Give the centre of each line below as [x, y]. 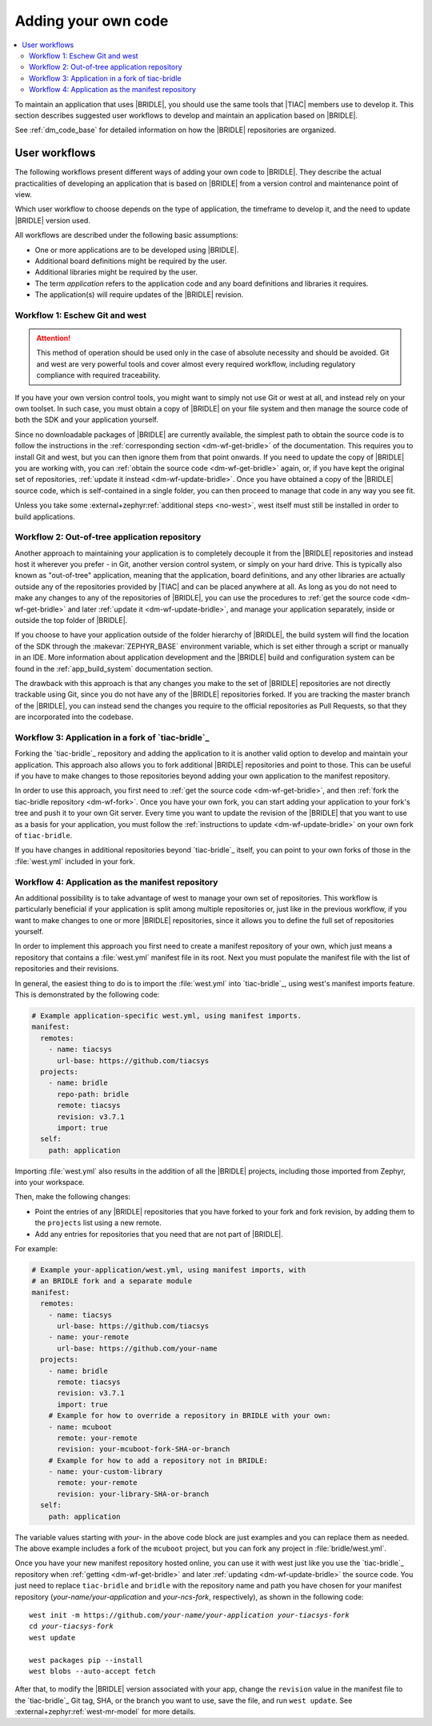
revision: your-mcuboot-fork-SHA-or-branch [144, 1449]
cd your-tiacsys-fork [71, 1626]
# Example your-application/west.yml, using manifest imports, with [169, 1270]
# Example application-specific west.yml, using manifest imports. [167, 1016]
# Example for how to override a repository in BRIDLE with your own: [190, 1416]
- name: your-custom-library [106, 1472]
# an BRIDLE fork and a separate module [112, 1281]
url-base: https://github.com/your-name [137, 1348]
